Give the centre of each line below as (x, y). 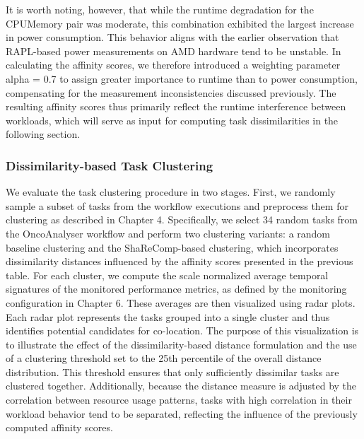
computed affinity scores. (59, 427)
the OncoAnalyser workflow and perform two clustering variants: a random (168, 233)
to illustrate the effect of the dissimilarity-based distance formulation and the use (181, 344)
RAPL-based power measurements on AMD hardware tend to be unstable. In (174, 51)
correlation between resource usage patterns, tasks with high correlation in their (179, 400)
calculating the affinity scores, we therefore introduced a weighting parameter (173, 65)
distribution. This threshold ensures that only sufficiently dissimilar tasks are (172, 371)
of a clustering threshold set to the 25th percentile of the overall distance (164, 358)
